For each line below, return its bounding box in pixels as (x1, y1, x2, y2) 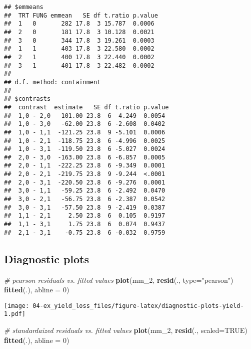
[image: (4, 302, 29, 309)
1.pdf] (4, 310, 25, 318)
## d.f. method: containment (4, 78, 101, 86)
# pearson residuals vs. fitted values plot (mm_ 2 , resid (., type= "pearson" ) (4, 274, 233, 285)
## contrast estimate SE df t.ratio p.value (4, 103, 169, 111)
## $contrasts (4, 95, 51, 103)
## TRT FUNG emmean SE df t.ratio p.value (4, 12, 158, 19)
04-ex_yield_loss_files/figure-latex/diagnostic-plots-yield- (32, 302, 244, 309)
